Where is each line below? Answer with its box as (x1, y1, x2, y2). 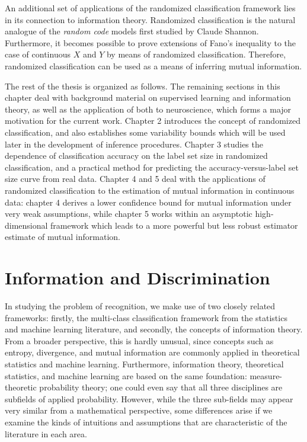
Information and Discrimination (5, 265, 270, 290)
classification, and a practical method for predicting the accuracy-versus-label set (5, 161, 299, 173)
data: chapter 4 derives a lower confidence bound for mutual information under (5, 196, 292, 208)
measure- (250, 369, 283, 382)
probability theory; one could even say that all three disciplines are (39, 381, 283, 393)
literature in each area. (5, 427, 87, 440)
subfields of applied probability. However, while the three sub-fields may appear (5, 392, 293, 405)
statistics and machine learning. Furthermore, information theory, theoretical (5, 357, 284, 370)
